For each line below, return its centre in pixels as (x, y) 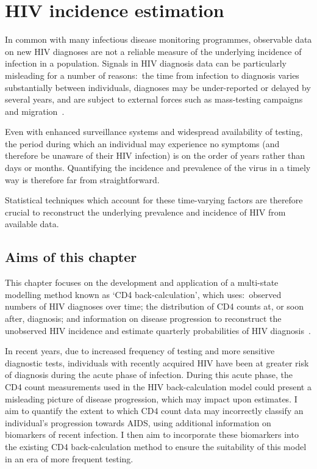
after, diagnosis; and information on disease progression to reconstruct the (143, 318)
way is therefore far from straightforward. (82, 179)
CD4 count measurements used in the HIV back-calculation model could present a (158, 386)
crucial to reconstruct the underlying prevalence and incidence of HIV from (145, 212)
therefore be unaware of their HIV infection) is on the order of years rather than (155, 155)
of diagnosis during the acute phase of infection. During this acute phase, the (149, 375)
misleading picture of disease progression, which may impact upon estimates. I (151, 398)
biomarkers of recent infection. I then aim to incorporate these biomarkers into (152, 434)
